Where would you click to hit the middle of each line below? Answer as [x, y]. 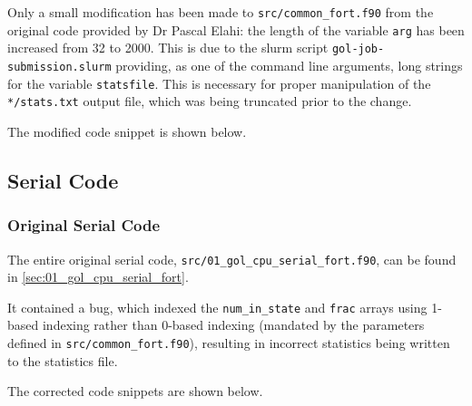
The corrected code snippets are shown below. [135, 391]
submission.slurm [59, 67]
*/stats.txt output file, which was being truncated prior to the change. [210, 101]
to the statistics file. [63, 360]
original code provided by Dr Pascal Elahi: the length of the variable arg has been [236, 29]
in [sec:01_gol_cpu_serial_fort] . [98, 277]
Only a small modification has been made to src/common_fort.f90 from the [221, 12]
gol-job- [358, 49]
